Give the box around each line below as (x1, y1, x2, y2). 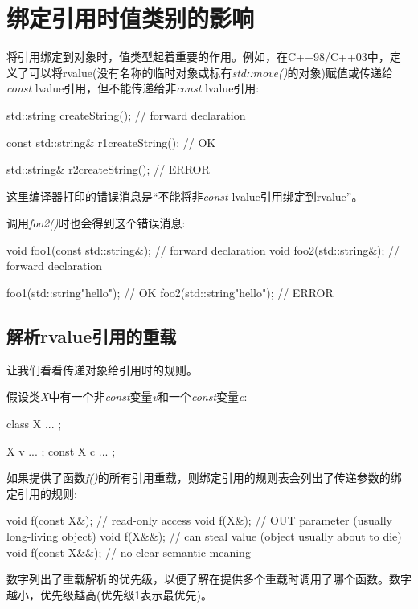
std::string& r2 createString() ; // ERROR (6, 161, 210, 178)
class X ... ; (6, 415, 62, 432)
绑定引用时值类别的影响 (6, 2, 255, 35)
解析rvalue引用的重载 (6, 324, 177, 349)
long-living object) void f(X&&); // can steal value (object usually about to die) (6, 528, 402, 545)
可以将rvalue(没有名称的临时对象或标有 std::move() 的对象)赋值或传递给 (28, 63, 393, 80)
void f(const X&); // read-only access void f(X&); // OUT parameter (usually (6, 512, 392, 529)
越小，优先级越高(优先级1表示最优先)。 (6, 586, 212, 603)
